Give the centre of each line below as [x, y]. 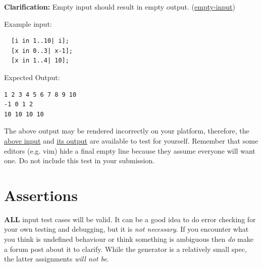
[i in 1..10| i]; [40, 41]
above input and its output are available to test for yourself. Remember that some [131, 140]
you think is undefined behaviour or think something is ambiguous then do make [129, 239]
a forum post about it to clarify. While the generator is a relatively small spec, [125, 249]
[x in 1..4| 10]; [40, 61]
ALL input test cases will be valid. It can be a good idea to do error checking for [130, 219]
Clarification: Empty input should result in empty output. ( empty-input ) [120, 7]
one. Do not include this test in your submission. [80, 160]
